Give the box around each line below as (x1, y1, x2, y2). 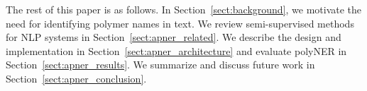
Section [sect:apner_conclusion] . (6, 71, 147, 85)
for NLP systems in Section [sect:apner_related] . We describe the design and (6, 30, 341, 44)
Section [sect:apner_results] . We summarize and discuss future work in (6, 57, 315, 72)
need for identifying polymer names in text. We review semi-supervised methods (6, 16, 354, 30)
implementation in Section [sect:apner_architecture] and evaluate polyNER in (6, 43, 347, 58)
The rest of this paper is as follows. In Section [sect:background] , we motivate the (6, 2, 362, 16)
